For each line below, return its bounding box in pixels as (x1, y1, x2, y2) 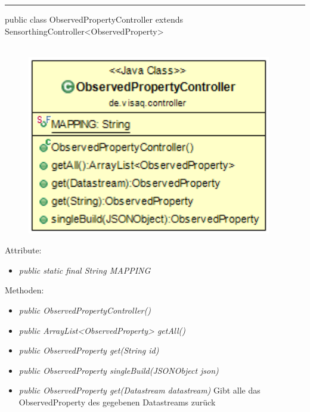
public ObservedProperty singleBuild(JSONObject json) (18, 364, 219, 376)
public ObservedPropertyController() (18, 303, 151, 316)
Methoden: (5, 284, 44, 296)
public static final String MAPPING (18, 264, 151, 276)
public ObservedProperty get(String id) (18, 344, 159, 357)
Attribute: (5, 244, 42, 256)
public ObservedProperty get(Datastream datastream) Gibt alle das (18, 384, 261, 396)
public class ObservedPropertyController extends (5, 13, 183, 25)
